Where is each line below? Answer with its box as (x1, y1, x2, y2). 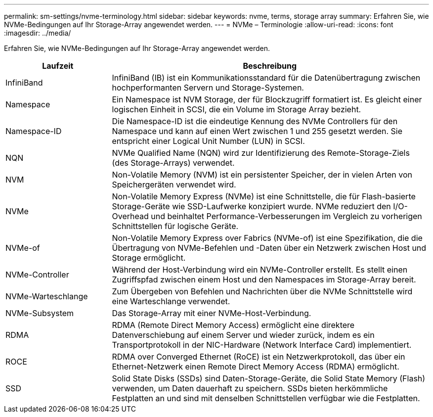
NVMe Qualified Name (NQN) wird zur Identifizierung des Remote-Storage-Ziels (112, 148, 410, 158)
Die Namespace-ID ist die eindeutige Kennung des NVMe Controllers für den (112, 116, 398, 126)
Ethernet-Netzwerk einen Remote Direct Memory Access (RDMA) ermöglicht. (112, 362, 399, 371)
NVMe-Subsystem (5, 308, 74, 318)
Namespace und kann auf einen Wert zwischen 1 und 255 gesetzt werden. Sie (112, 126, 403, 136)
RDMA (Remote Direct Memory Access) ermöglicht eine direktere (112, 320, 355, 330)
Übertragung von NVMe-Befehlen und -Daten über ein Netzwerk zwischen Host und (112, 243, 427, 253)
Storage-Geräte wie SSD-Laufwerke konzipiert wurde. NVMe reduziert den (112, 201, 391, 211)
